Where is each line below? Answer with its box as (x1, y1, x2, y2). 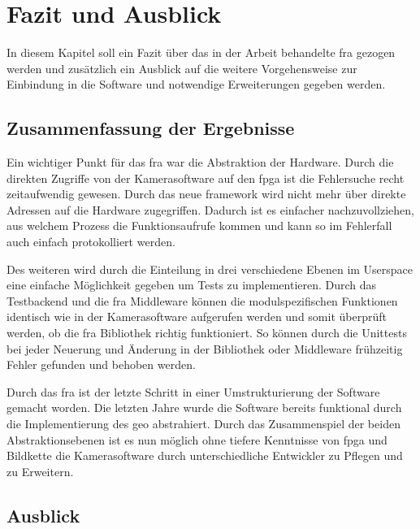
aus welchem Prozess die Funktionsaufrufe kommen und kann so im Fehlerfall (6, 217, 392, 234)
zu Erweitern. (6, 462, 74, 479)
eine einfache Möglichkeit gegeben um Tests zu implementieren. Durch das (6, 276, 377, 293)
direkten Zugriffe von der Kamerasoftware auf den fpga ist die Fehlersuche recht (6, 169, 405, 186)
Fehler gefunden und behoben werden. (6, 356, 196, 373)
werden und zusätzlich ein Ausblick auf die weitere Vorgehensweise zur (6, 59, 357, 76)
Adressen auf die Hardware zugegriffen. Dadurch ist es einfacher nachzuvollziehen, (6, 201, 414, 218)
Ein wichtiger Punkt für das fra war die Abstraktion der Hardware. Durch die (6, 154, 394, 171)
